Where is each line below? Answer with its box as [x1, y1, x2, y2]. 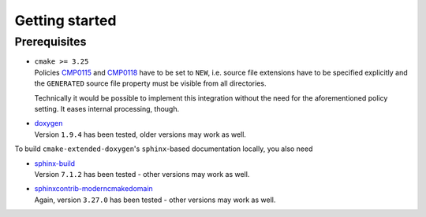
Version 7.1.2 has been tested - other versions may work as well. [34, 169, 250, 178]
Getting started [14, 12, 117, 29]
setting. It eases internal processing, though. [34, 104, 180, 113]
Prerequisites [14, 35, 87, 49]
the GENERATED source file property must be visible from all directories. [34, 79, 267, 88]
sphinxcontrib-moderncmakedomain [34, 184, 153, 193]
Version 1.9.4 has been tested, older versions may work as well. [34, 130, 246, 139]
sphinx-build [34, 158, 75, 168]
